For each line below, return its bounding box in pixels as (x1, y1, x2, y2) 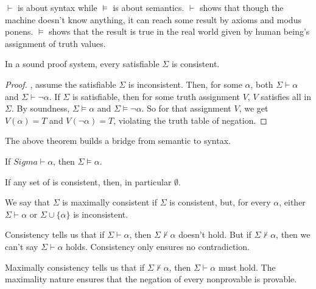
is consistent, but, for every (169, 196, 271, 209)
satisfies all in (261, 90, 311, 102)
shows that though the (199, 1, 284, 13)
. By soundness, (11, 102, 70, 115)
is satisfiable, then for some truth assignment (72, 90, 241, 102)
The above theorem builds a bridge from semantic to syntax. (5, 134, 231, 147)
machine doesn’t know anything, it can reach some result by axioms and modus (5, 13, 301, 26)
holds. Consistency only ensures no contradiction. (66, 240, 250, 252)
